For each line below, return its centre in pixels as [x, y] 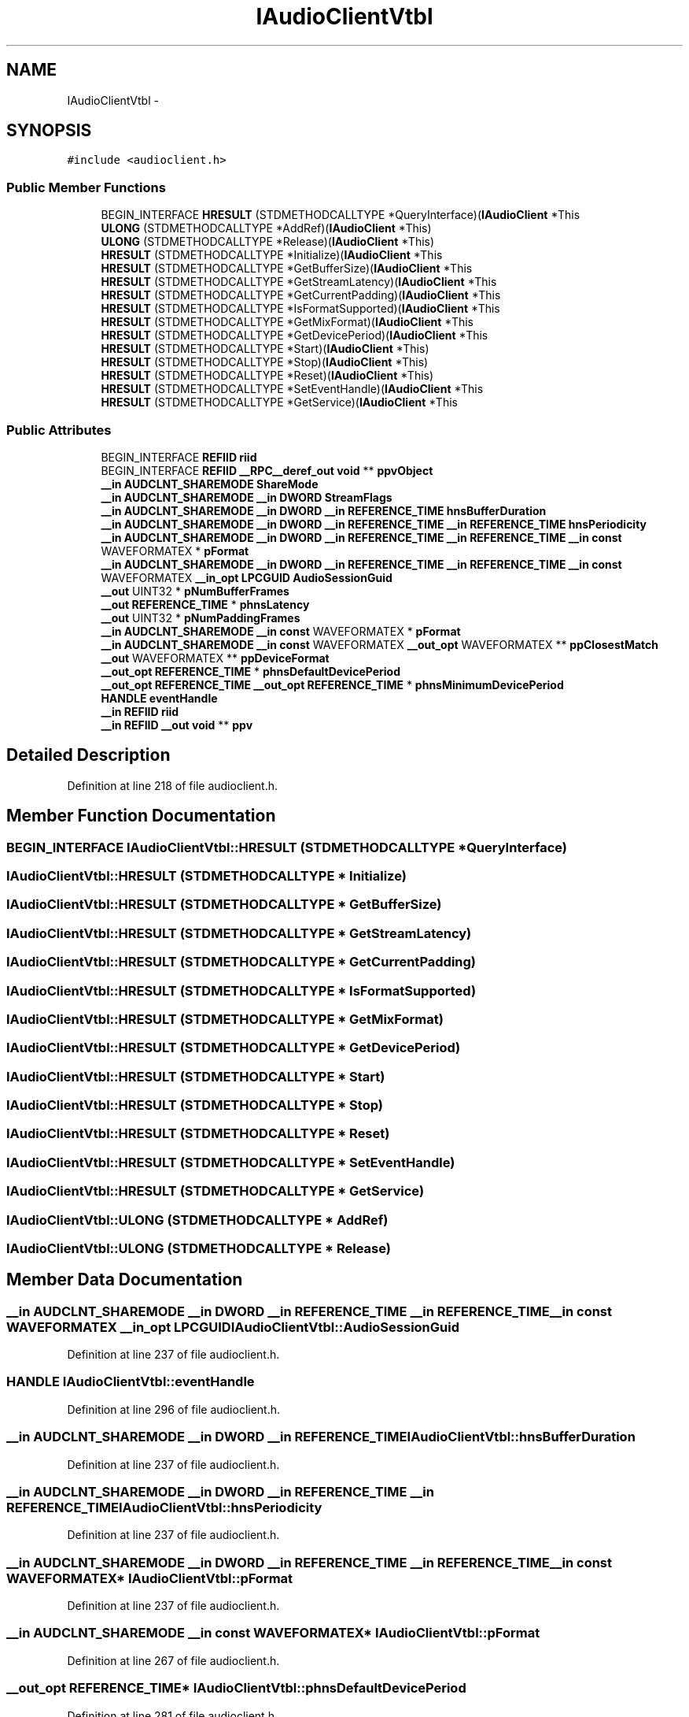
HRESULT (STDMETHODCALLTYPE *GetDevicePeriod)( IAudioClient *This [295, 336]
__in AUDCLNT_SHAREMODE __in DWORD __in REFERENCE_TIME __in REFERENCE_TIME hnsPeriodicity [374, 524]
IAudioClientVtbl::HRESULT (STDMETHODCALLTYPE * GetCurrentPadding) [241, 962]
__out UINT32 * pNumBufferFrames [195, 591]
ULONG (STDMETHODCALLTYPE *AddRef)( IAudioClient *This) [266, 228]
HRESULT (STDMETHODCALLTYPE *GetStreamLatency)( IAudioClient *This [299, 282]
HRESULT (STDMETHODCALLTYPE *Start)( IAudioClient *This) [265, 349]
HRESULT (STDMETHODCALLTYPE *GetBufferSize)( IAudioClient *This [287, 269]
